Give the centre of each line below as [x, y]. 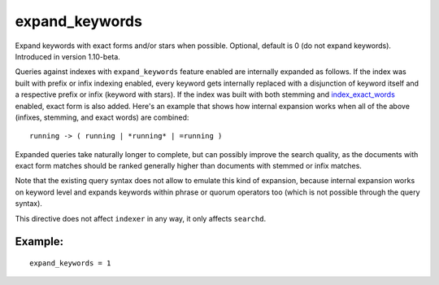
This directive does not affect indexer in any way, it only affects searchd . [141, 218]
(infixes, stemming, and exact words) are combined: [102, 117]
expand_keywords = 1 [70, 263]
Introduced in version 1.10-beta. [68, 56]
